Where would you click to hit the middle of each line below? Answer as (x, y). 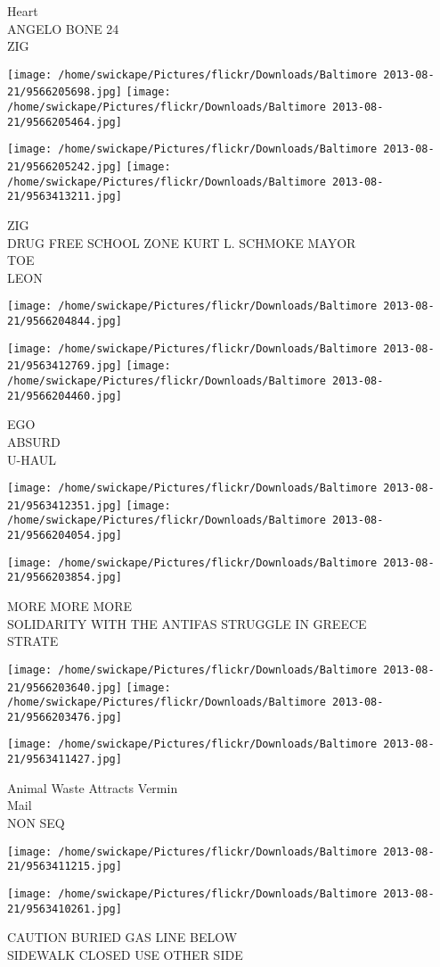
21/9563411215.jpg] (65, 867)
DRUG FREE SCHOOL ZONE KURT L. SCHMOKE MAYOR (182, 242)
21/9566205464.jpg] (65, 122)
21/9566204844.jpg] (65, 322)
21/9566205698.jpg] (65, 92)
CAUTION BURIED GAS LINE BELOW (122, 937)
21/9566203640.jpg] (65, 687)
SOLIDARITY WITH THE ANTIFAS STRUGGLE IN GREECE (187, 623)
